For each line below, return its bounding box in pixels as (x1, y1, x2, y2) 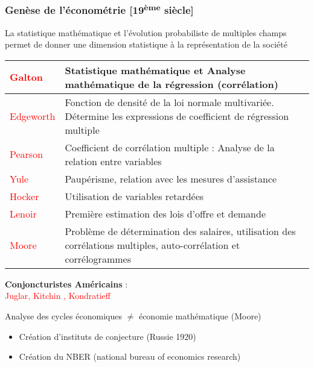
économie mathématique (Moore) (138, 310, 261, 322)
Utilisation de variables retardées (65, 189, 204, 203)
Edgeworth (10, 108, 56, 123)
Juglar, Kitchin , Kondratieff (5, 289, 111, 302)
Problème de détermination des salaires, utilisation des (65, 224, 296, 238)
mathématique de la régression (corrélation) (65, 77, 278, 91)
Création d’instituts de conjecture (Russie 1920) (19, 330, 196, 342)
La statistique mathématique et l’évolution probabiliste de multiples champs (5, 26, 287, 39)
